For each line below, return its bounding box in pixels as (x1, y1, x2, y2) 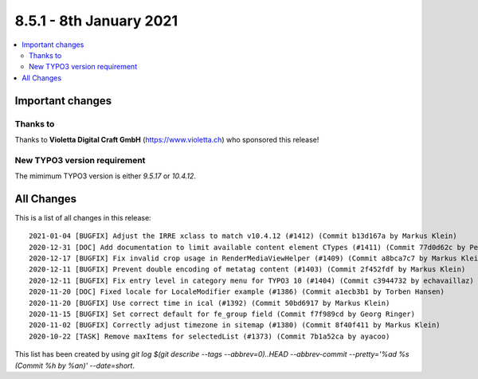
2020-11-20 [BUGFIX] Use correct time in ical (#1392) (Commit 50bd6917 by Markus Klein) (29, 299, 390, 307)
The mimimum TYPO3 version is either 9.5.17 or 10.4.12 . (14, 171, 197, 181)
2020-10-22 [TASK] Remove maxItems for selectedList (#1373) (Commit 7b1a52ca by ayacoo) (29, 331, 390, 341)
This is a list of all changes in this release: (14, 213, 151, 222)
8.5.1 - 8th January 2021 (14, 12, 178, 29)
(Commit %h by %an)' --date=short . (14, 361, 135, 370)
